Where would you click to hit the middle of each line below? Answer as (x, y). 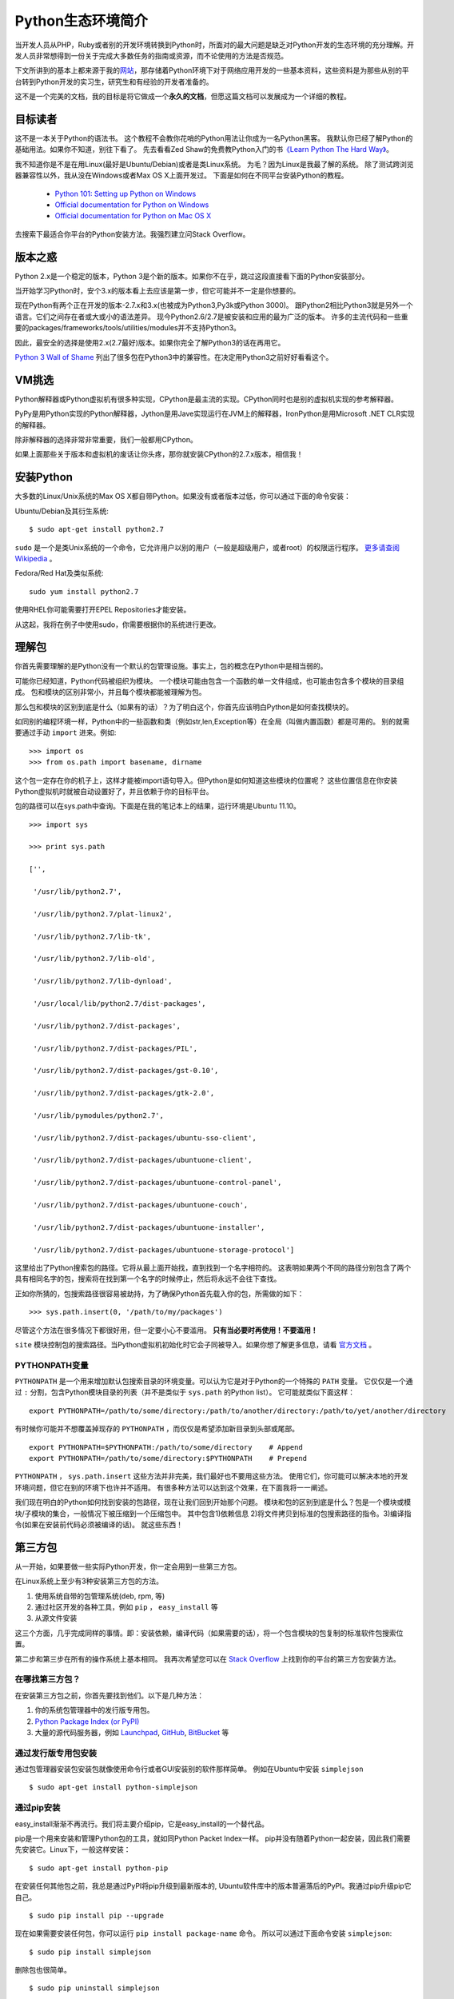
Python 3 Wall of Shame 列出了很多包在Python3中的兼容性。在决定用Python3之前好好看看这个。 (174, 357)
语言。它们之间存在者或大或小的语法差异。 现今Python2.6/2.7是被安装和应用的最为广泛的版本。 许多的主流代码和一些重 (211, 317)
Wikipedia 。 (36, 558)
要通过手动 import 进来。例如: (66, 732)
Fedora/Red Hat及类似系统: (59, 573)
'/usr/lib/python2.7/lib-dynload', (103, 981)
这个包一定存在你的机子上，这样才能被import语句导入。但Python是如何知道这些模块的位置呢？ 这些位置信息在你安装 (206, 780)
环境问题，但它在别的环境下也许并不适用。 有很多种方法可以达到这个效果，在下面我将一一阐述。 (173, 1487)
